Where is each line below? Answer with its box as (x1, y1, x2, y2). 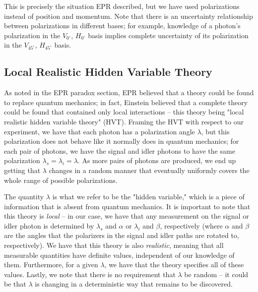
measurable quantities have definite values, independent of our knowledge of (4, 249, 235, 260)
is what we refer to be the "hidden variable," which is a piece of (52, 191, 245, 202)
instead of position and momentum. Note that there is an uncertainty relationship (4, 10, 253, 21)
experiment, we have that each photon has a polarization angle (4, 126, 195, 136)
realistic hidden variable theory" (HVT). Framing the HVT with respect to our (4, 116, 244, 126)
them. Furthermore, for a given (4, 259, 98, 270)
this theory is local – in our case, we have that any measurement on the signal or (4, 211, 249, 221)
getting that (4, 165, 41, 175)
